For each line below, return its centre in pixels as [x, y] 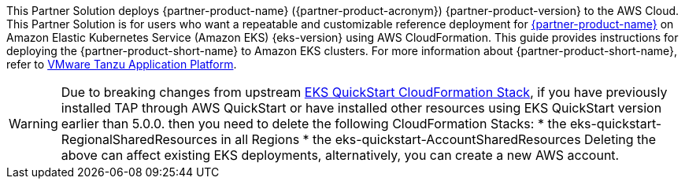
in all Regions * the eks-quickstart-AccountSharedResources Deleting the [439, 139]
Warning [33, 124]
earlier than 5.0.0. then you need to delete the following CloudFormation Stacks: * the [314, 124]
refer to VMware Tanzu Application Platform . [122, 64]
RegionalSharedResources [139, 139]
